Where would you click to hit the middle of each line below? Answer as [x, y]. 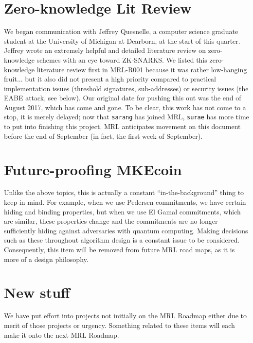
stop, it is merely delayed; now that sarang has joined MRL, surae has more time [126, 117]
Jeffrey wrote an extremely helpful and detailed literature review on [105, 50]
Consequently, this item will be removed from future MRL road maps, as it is [119, 249]
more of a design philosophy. [46, 259]
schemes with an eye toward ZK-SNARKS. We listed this [122, 59]
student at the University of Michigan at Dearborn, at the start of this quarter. [122, 41]
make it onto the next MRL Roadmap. [62, 335]
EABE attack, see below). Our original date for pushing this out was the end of [123, 98]
